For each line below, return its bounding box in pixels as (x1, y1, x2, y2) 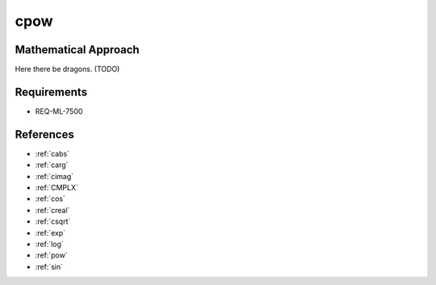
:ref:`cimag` (35, 171, 74, 181)
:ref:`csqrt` (35, 216, 71, 226)
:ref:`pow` (35, 250, 68, 260)
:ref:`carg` (35, 160, 69, 170)
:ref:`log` (35, 239, 64, 249)
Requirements (15, 85, 88, 98)
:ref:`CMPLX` (35, 182, 78, 193)
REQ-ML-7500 (35, 106, 83, 116)
